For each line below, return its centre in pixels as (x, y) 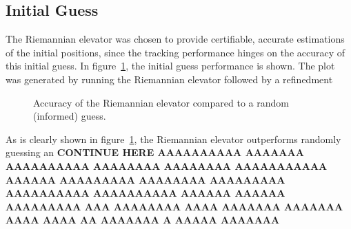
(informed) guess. (70, 116)
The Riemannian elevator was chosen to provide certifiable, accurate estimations (175, 39)
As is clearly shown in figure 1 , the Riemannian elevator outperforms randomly (173, 139)
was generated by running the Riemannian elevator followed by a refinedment (169, 79)
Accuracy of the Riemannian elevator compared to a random (161, 102)
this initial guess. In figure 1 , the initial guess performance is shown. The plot (170, 66)
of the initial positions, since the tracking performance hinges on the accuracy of (175, 52)
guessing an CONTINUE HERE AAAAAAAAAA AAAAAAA (155, 152)
